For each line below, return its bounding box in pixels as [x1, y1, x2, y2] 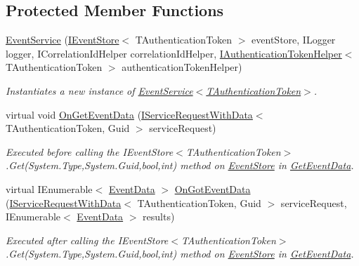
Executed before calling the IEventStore [6, 144, 174, 159]
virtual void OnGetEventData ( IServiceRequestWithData [6, 107, 253, 121]
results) [143, 209, 175, 224]
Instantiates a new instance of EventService [6, 83, 193, 98]
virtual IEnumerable [6, 181, 93, 196]
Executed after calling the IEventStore [6, 232, 169, 247]
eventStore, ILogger [252, 32, 336, 47]
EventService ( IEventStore [6, 32, 119, 47]
